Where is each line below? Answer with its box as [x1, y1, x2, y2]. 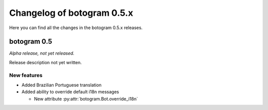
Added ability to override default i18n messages [21, 89, 119, 95]
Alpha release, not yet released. [9, 50, 74, 56]
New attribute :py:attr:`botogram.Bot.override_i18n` [34, 96, 138, 102]
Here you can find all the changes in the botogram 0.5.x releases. [9, 25, 143, 31]
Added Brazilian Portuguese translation [21, 82, 102, 88]
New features [9, 72, 43, 78]
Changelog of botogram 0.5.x [9, 7, 134, 18]
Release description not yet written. [9, 59, 82, 65]
